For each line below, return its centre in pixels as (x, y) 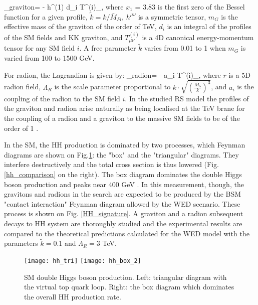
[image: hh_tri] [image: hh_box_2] (83, 261)
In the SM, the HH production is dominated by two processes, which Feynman (125, 145)
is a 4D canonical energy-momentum (198, 37)
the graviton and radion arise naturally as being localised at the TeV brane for (124, 108)
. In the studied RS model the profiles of (187, 98)
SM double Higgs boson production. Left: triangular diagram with (125, 277)
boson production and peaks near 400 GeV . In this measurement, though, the (124, 184)
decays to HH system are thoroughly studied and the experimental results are (123, 223)
